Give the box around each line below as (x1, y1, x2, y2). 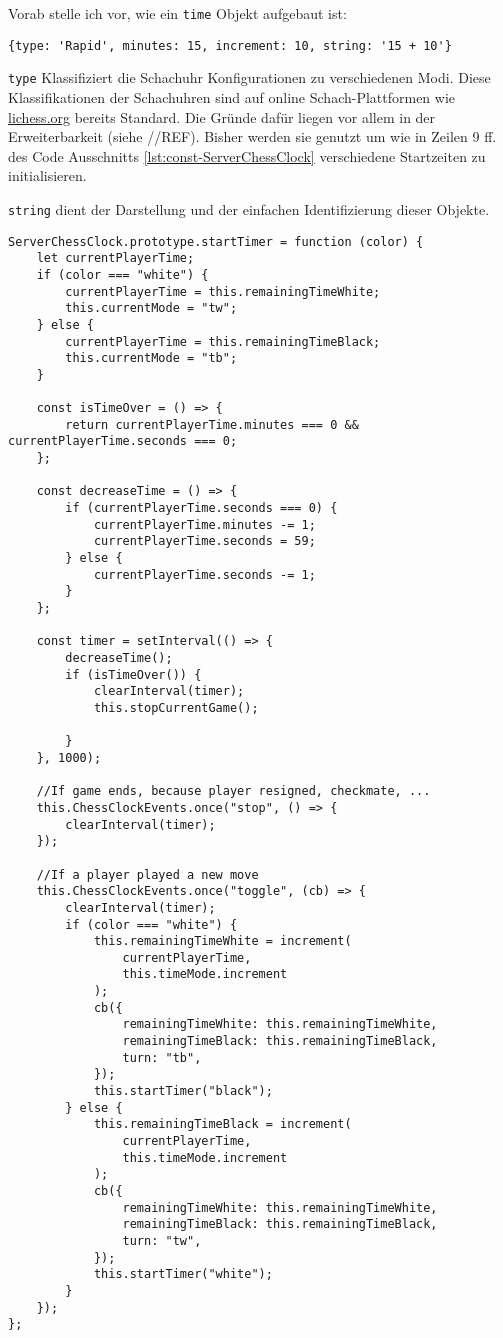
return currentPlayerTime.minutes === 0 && (65, 417, 359, 432)
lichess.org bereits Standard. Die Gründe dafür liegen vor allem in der (8, 106, 436, 127)
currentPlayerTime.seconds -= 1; (93, 567, 316, 582)
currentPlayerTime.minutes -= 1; (93, 517, 316, 532)
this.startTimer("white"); (93, 1267, 273, 1282)
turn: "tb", (122, 1050, 202, 1065)
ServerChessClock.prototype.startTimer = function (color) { (8, 234, 424, 249)
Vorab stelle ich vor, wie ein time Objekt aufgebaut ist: (8, 3, 347, 23)
